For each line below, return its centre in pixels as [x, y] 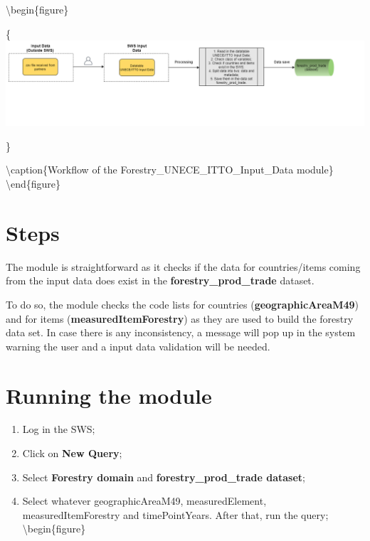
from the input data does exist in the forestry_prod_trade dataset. [160, 280]
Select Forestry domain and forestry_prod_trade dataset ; [164, 477]
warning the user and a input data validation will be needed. [138, 346]
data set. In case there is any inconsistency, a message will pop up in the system [181, 332]
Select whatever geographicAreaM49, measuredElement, [144, 501]
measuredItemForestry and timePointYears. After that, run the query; [175, 514]
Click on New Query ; [72, 453]
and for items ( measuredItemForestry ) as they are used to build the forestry [180, 318]
